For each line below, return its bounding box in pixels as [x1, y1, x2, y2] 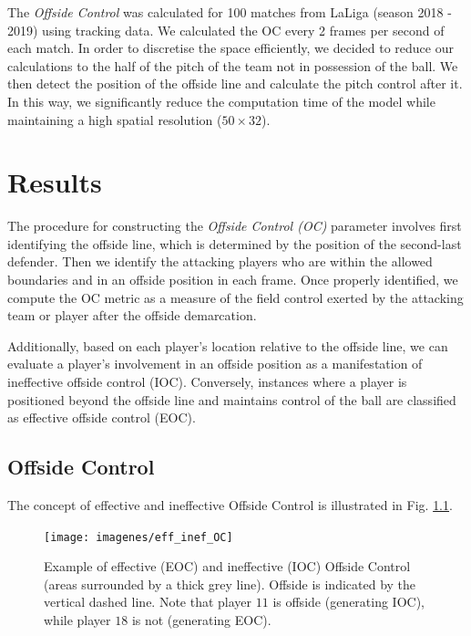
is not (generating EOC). [131, 610, 271, 630]
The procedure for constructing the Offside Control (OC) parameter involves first [7, 216, 462, 235]
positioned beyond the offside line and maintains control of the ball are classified [7, 390, 456, 409]
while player [44, 610, 111, 630]
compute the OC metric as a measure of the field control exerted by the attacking [7, 287, 464, 307]
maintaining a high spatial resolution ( [7, 109, 222, 129]
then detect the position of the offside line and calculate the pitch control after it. [7, 74, 463, 93]
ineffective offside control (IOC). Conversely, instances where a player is [7, 372, 407, 391]
